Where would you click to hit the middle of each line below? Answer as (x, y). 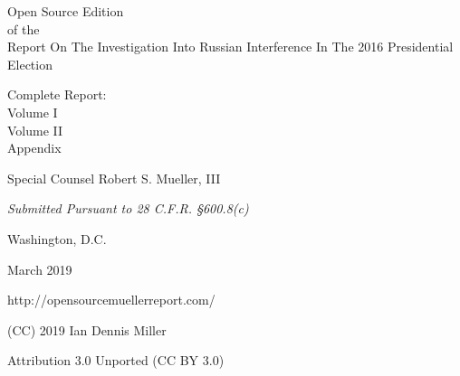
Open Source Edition (66, 11)
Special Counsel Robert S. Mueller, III (114, 178)
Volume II (35, 130)
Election (30, 64)
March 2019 (40, 269)
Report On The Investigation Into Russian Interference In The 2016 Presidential (230, 47)
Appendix (34, 148)
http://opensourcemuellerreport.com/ (111, 300)
